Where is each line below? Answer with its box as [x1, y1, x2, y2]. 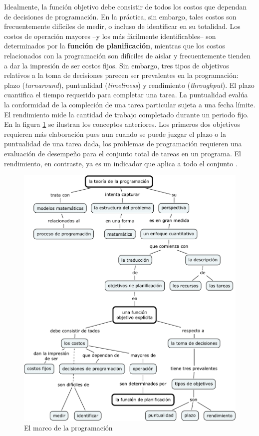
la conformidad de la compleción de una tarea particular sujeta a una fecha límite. [4, 99, 256, 109]
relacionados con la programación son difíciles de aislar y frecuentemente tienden [4, 50, 251, 60]
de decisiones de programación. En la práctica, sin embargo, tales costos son [4, 11, 237, 21]
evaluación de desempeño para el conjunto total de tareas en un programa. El [4, 148, 241, 158]
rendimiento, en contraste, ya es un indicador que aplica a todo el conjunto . [4, 158, 238, 168]
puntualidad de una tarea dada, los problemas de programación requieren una [4, 138, 242, 149]
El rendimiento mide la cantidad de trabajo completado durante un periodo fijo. [4, 109, 249, 119]
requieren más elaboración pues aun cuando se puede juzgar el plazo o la [4, 128, 226, 139]
